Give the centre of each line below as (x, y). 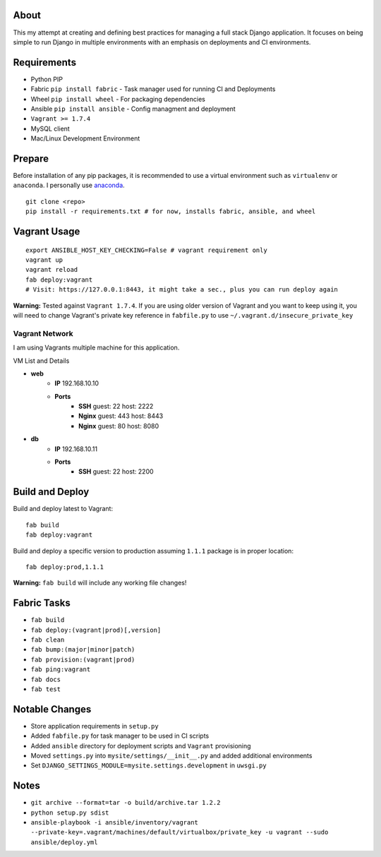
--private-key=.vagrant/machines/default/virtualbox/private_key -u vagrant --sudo (180, 832)
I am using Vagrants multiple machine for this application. (96, 348)
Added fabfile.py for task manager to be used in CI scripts (120, 736)
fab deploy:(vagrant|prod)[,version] (96, 630)
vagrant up (44, 260)
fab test (46, 689)
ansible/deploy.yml (64, 842)
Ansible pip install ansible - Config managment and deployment (133, 109)
